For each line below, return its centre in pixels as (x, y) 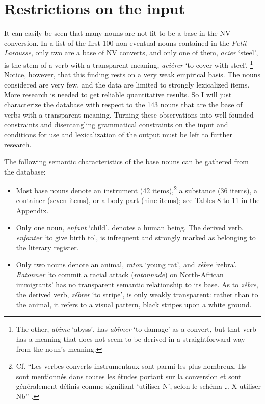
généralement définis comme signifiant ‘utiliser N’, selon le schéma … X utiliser (138, 386)
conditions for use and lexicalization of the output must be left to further (118, 134)
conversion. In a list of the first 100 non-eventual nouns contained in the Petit (125, 42)
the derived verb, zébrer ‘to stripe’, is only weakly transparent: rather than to (137, 294)
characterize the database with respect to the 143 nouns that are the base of (123, 104)
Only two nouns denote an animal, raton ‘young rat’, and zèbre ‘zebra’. (126, 264)
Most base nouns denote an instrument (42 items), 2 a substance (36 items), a (137, 190)
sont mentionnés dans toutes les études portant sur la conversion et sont (129, 376)
